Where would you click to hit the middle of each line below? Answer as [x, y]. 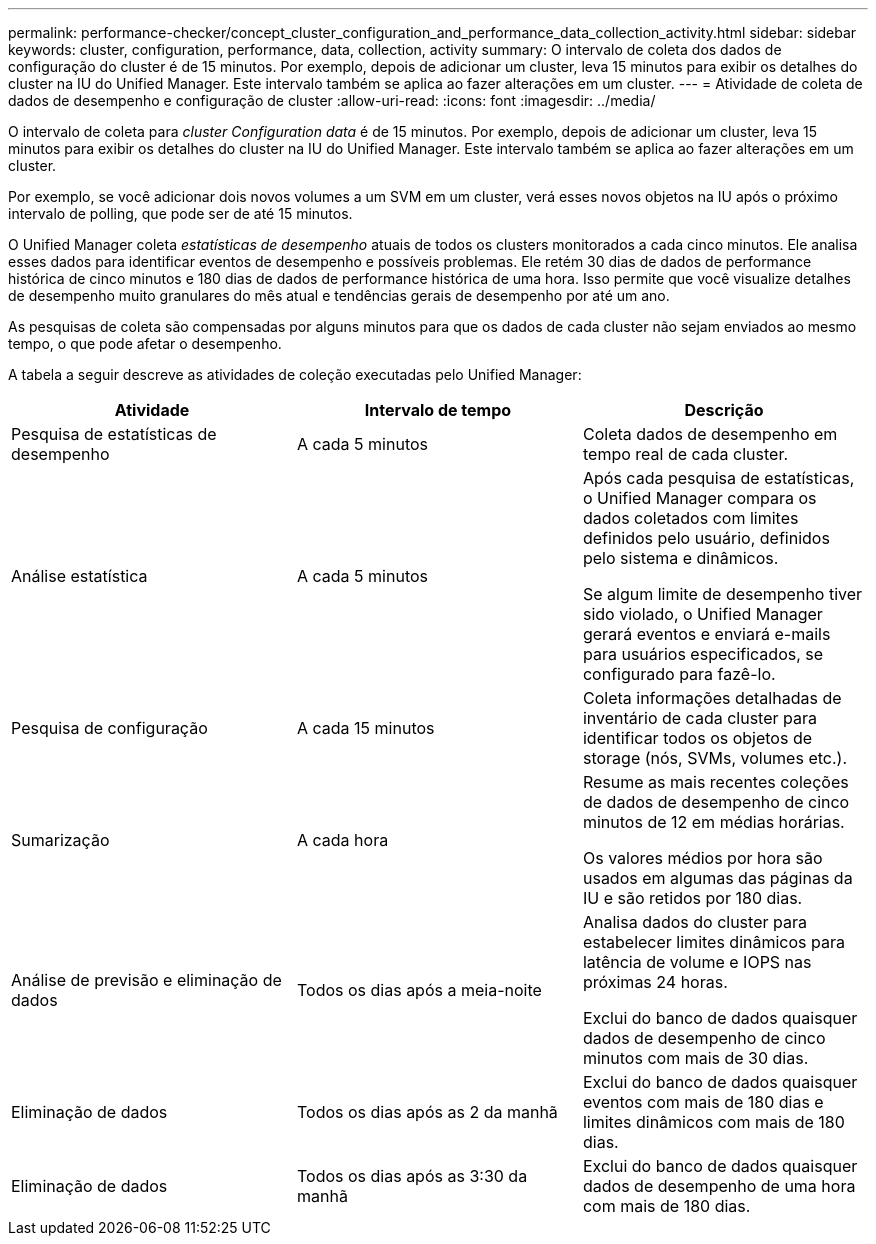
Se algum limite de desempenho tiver [722, 594]
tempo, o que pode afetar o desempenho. [145, 343]
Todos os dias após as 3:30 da [412, 1176]
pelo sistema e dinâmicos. [680, 558]
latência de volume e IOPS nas [697, 962]
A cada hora [342, 840]
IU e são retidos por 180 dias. [692, 898]
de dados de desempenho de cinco [716, 802]
